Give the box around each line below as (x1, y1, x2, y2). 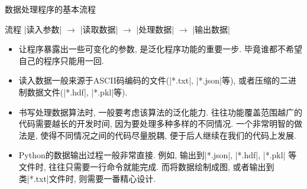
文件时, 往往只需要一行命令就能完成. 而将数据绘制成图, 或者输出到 (18, 160, 274, 172)
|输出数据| (192, 23, 230, 35)
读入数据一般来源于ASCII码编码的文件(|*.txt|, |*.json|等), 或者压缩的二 (18, 74, 288, 87)
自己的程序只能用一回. (18, 54, 104, 66)
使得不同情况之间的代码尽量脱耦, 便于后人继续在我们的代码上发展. (40, 129, 296, 141)
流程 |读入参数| (5, 23, 62, 35)
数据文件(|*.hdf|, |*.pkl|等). (27, 85, 128, 98)
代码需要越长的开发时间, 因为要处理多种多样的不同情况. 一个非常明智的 (18, 117, 294, 130)
